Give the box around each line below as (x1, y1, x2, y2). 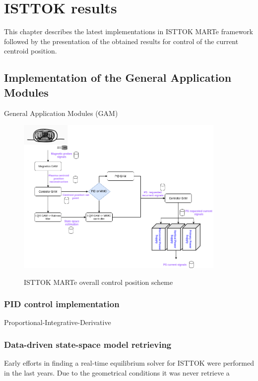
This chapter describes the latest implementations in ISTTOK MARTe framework (4, 26, 253, 37)
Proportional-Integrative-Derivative (4, 317, 111, 327)
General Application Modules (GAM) (4, 108, 118, 118)
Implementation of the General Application (4, 70, 232, 85)
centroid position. (4, 46, 57, 56)
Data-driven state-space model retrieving (4, 338, 172, 350)
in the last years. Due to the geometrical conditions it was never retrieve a (4, 367, 230, 378)
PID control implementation (4, 298, 120, 310)
